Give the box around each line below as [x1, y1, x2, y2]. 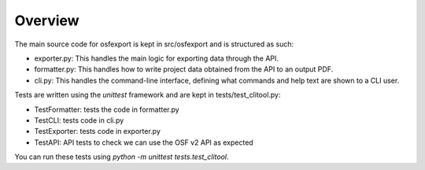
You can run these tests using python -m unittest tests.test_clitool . [14, 152, 229, 161]
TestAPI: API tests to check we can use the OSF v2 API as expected [34, 138, 253, 147]
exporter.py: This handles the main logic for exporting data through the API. [34, 54, 279, 63]
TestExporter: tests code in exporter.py [34, 127, 161, 136]
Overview [14, 12, 79, 29]
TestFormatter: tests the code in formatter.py [34, 105, 180, 114]
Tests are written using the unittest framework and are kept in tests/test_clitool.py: [14, 91, 281, 100]
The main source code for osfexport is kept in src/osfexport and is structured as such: [14, 39, 294, 49]
